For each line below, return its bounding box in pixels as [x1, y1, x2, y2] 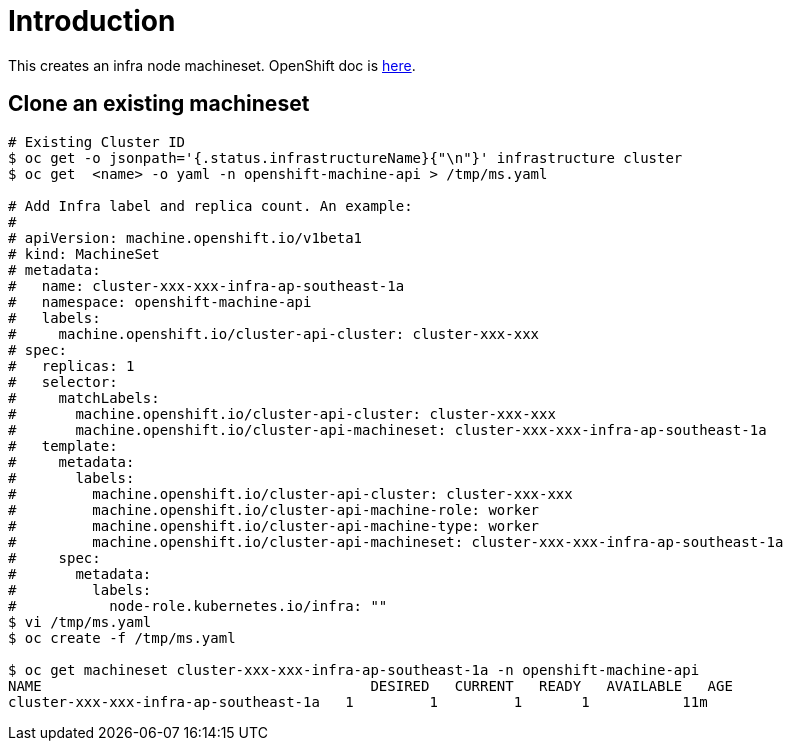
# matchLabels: [8, 389, 160, 406]
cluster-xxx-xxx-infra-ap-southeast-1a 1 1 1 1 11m [8, 693, 708, 710]
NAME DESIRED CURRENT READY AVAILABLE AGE [8, 677, 733, 694]
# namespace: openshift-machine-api [8, 293, 312, 310]
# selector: [8, 373, 118, 390]
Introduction [8, 4, 176, 38]
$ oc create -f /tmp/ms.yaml [8, 629, 236, 646]
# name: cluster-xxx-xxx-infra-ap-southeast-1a [8, 277, 405, 294]
